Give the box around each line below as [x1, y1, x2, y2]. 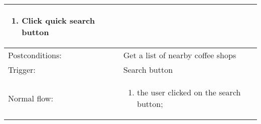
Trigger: [8, 64, 36, 75]
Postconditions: [8, 49, 62, 61]
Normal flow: [8, 92, 53, 104]
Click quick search [22, 15, 95, 26]
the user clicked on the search [137, 86, 241, 98]
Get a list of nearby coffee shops [123, 49, 236, 61]
